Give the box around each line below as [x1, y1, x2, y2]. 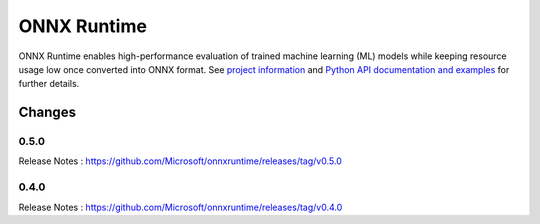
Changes [18, 104, 77, 121]
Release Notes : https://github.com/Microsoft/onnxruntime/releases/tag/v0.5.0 [18, 155, 342, 167]
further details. [18, 78, 80, 90]
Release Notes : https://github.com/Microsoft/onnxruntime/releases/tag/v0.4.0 [18, 201, 343, 213]
